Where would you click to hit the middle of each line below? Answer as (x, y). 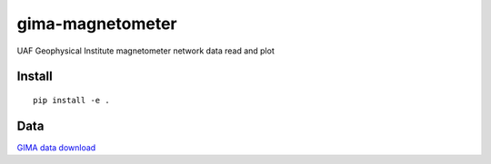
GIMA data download (56, 147)
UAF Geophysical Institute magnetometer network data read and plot (145, 51)
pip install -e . (71, 100)
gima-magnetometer (97, 24)
